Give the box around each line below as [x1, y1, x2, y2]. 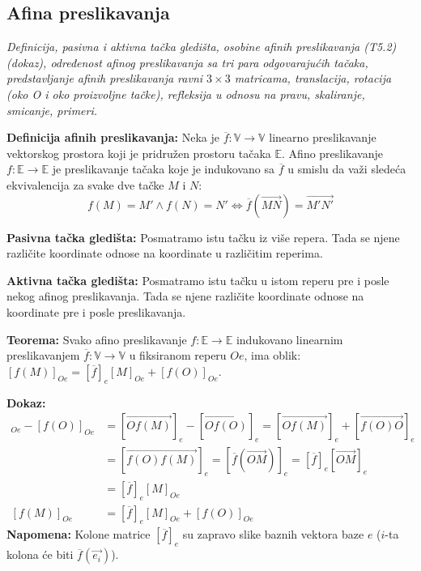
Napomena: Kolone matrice [6, 526, 151, 543]
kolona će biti [6, 546, 74, 563]
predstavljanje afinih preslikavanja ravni [6, 70, 203, 87]
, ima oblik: [244, 347, 301, 364]
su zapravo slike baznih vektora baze [182, 526, 364, 543]
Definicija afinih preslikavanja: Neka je [6, 129, 219, 146]
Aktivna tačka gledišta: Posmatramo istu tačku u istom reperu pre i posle [6, 271, 389, 288]
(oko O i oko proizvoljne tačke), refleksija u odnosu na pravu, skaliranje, [6, 85, 365, 102]
